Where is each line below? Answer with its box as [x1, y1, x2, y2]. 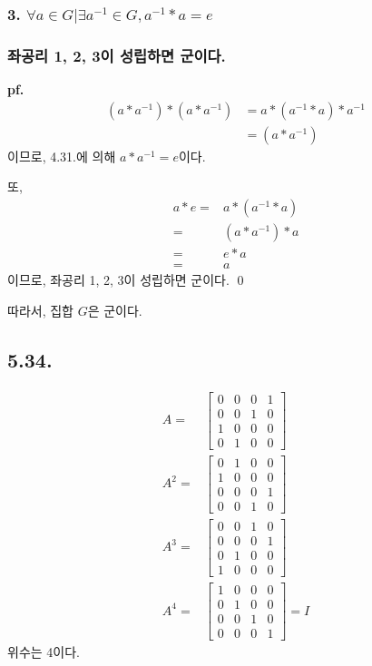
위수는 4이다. [7, 642, 80, 661]
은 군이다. [87, 300, 142, 319]
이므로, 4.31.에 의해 [7, 146, 116, 165]
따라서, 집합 [7, 300, 73, 319]
